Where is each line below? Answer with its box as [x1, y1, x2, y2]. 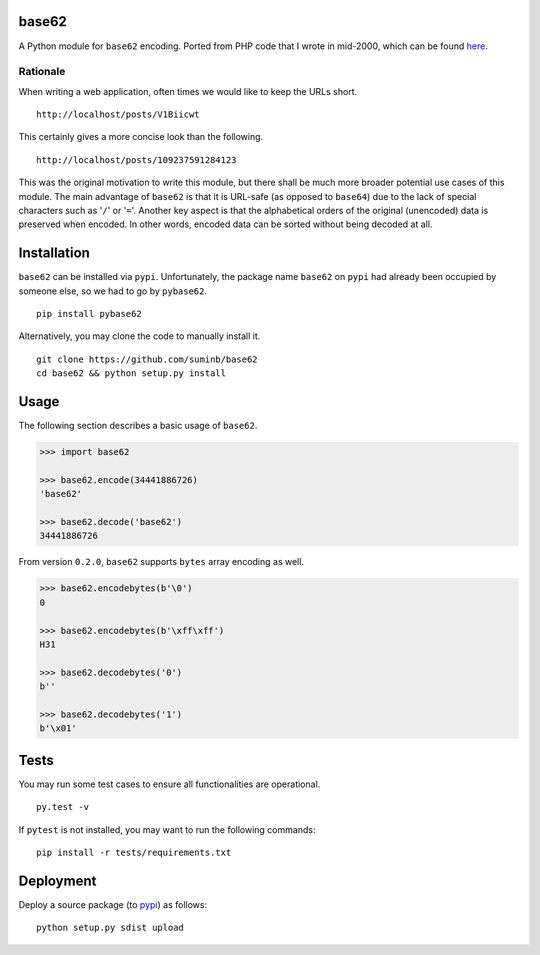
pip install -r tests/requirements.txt [36, 847, 232, 859]
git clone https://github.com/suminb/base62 [36, 353, 259, 365]
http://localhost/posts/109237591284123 [36, 154, 237, 165]
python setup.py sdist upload [36, 922, 185, 934]
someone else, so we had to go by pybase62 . [18, 285, 208, 297]
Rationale [18, 65, 66, 79]
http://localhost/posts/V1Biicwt [36, 109, 200, 120]
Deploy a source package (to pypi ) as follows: [18, 898, 208, 910]
